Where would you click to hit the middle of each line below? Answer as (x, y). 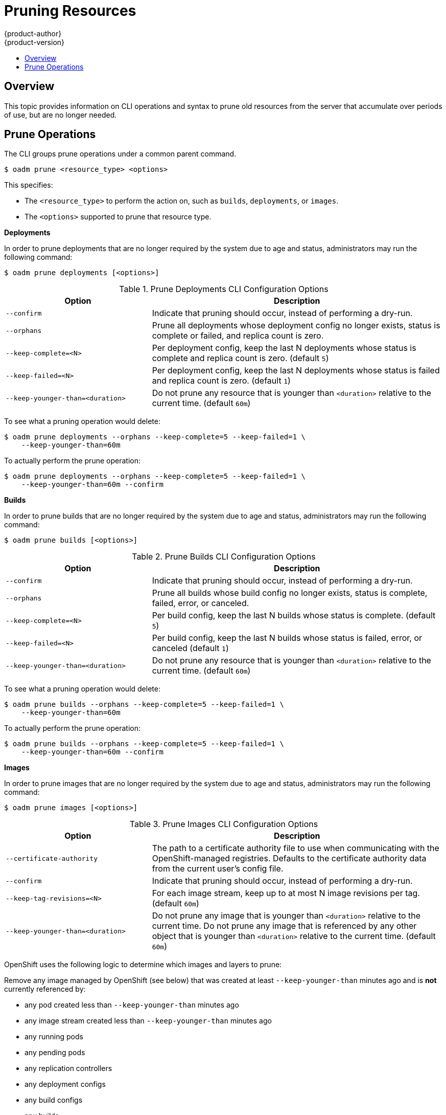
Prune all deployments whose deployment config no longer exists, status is (296, 326)
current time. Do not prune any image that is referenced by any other (284, 926)
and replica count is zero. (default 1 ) (221, 381)
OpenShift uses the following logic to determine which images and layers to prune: (143, 965)
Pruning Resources (70, 11)
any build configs (54, 1100)
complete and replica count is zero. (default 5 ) (240, 358)
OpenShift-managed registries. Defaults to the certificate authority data (289, 858)
